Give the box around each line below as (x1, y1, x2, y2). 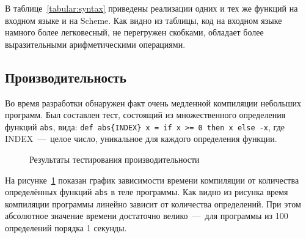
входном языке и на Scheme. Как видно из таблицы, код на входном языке (5, 13, 282, 26)
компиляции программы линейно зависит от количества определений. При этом (5, 197, 301, 210)
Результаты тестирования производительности (29, 153, 200, 166)
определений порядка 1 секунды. (5, 221, 127, 234)
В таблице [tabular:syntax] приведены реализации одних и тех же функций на (5, 2, 298, 14)
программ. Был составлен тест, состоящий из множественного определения (5, 108, 286, 121)
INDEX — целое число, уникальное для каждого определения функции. (5, 132, 277, 145)
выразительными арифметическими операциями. (5, 37, 186, 50)
